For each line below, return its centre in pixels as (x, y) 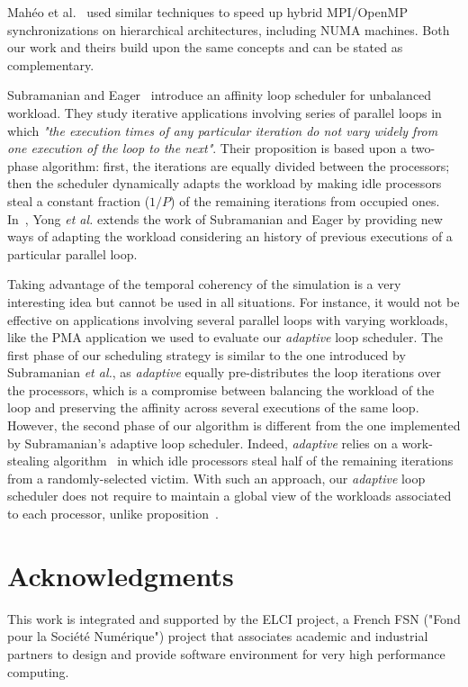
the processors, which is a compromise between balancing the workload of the (221, 389)
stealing (28, 461)
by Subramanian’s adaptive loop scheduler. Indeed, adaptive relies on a (202, 443)
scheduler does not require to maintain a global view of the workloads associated (229, 496)
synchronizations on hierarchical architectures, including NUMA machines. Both (229, 29)
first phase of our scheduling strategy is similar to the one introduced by (207, 354)
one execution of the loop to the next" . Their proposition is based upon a (207, 148)
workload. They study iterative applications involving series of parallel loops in (225, 112)
